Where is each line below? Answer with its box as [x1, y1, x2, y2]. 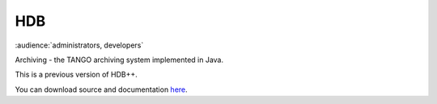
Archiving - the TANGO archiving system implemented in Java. [15, 55, 224, 64]
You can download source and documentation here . [15, 85, 188, 94]
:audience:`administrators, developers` [15, 40, 144, 50]
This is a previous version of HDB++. [15, 69, 138, 80]
